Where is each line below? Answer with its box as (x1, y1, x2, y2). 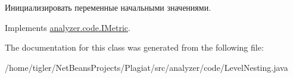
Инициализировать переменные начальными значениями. (5, 1, 211, 13)
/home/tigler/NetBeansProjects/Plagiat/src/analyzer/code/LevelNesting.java (5, 61, 288, 73)
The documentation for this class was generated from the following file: (5, 41, 264, 54)
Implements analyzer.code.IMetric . (5, 21, 130, 33)
